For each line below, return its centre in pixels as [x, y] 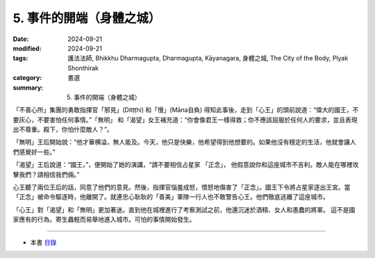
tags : [20, 58]
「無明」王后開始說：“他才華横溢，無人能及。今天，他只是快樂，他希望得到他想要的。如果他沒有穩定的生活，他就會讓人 [185, 142]
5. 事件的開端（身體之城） [87, 18]
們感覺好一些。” [34, 152]
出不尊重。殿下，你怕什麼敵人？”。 [63, 129]
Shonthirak [83, 68]
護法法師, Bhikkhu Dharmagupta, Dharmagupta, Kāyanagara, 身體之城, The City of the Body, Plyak [208, 58]
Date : [21, 39]
